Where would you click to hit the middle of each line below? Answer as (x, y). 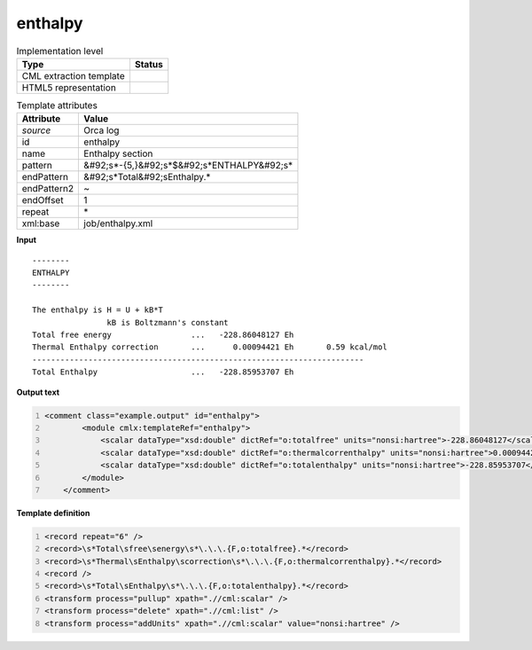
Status (149, 64)
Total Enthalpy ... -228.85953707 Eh (163, 372)
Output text (38, 392)
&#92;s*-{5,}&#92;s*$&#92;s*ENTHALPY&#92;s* (188, 166)
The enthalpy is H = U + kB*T (98, 310)
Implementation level (60, 51)
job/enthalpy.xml (118, 223)
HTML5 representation (69, 87)
